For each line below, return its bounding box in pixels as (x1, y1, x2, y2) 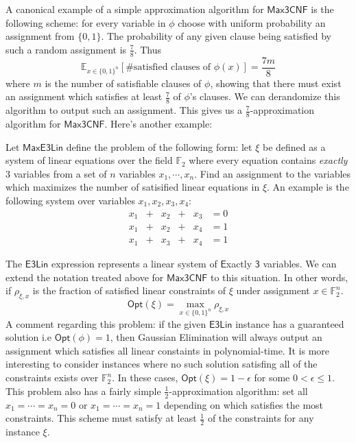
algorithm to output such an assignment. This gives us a (5, 103, 243, 117)
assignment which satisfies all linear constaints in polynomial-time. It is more (5, 343, 329, 357)
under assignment (236, 283, 310, 298)
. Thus (134, 42, 162, 56)
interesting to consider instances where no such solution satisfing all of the (5, 357, 318, 371)
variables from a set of (13, 166, 107, 180)
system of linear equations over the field (5, 153, 173, 167)
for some (254, 370, 290, 385)
